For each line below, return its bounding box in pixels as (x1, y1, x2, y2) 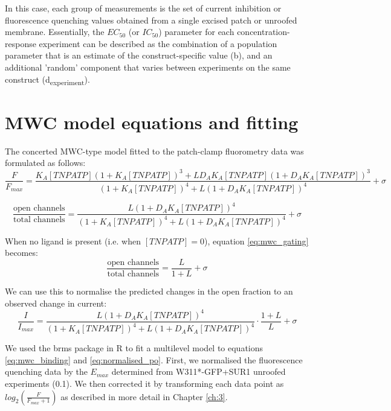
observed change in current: (5, 296, 107, 309)
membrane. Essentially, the (5, 25, 105, 38)
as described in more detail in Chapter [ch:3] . (60, 390, 228, 403)
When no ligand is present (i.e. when (5, 234, 141, 247)
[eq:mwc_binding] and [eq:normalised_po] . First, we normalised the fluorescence (5, 353, 303, 366)
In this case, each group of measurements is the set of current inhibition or (5, 2, 282, 14)
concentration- (237, 25, 290, 38)
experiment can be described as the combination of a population (39, 37, 277, 49)
